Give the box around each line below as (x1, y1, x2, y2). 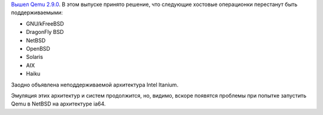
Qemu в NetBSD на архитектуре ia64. (11, 100, 106, 107)
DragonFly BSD (26, 29, 64, 36)
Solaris (26, 54, 43, 61)
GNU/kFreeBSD (26, 20, 64, 27)
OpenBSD (26, 45, 50, 52)
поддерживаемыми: (11, 9, 63, 16)
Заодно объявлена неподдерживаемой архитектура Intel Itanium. (11, 81, 179, 88)
